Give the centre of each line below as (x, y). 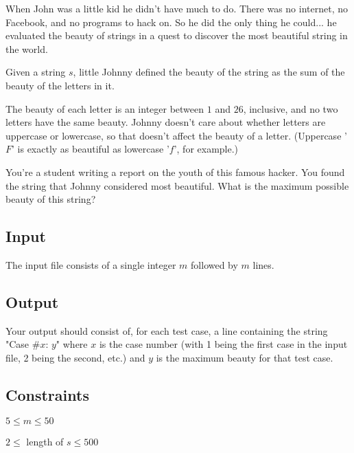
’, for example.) (206, 149)
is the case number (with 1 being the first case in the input (223, 344)
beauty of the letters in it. (60, 85)
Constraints (47, 394)
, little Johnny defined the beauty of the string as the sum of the (209, 72)
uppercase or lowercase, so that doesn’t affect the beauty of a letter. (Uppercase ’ (176, 135)
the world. (27, 48)
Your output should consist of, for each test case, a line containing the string (167, 330)
